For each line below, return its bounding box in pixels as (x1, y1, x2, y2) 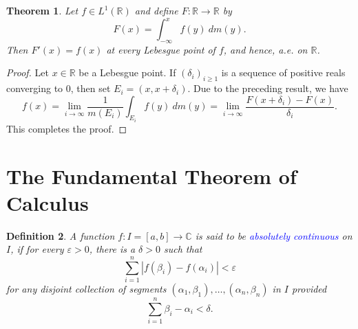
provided (291, 282, 327, 295)
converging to (6, 81, 63, 95)
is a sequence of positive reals (221, 65, 346, 80)
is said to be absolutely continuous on (195, 228, 352, 242)
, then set (70, 81, 111, 95)
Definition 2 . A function (6, 228, 115, 242)
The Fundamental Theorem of (6, 161, 297, 190)
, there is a (89, 242, 136, 256)
